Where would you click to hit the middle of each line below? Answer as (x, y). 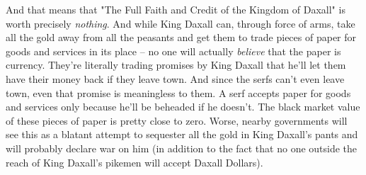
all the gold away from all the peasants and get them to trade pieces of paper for (181, 37)
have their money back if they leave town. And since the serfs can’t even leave (175, 78)
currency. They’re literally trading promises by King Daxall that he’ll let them (176, 65)
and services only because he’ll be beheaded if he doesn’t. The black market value (183, 107)
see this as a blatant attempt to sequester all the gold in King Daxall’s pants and (182, 134)
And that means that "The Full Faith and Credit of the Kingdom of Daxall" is (176, 9)
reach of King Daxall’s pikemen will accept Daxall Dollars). (135, 162)
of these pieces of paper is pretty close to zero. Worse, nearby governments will (177, 120)
